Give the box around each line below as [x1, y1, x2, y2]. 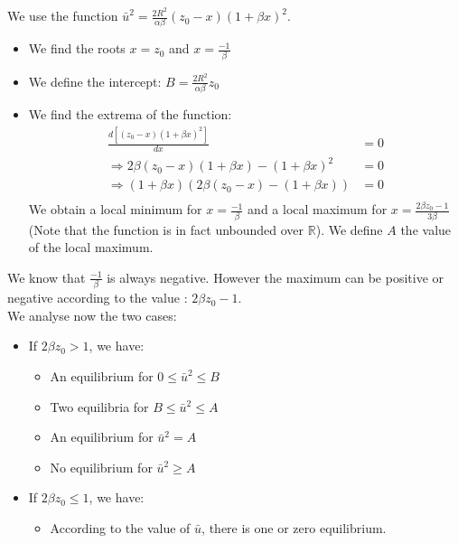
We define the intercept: [28, 71, 162, 90]
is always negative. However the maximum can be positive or [107, 267, 444, 286]
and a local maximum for [248, 200, 388, 219]
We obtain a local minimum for [28, 200, 202, 219]
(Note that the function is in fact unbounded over [28, 220, 304, 239]
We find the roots [28, 39, 126, 58]
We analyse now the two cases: [7, 305, 177, 324]
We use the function [7, 6, 118, 25]
